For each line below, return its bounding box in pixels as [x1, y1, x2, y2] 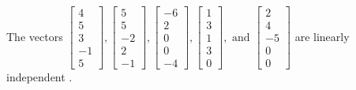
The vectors [6, 28, 63, 44]
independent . [6, 69, 73, 85]
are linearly [294, 28, 350, 44]
